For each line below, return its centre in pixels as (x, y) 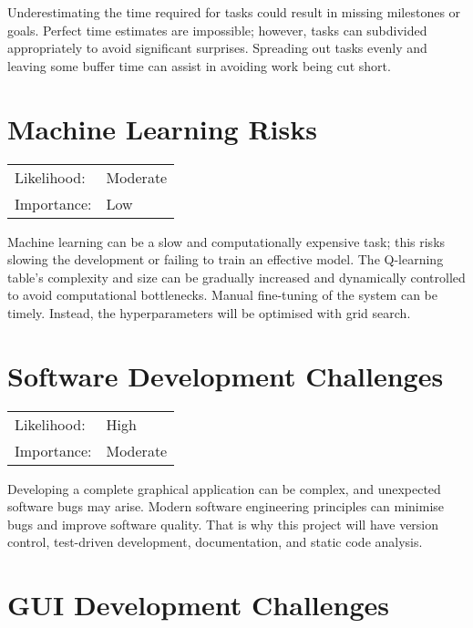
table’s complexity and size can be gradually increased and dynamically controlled (236, 277)
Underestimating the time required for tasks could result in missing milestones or (234, 12)
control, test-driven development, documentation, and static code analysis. (215, 542)
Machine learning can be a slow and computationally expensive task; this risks (226, 241)
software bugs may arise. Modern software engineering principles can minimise (226, 506)
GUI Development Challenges (198, 605)
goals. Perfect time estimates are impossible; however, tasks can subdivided (217, 30)
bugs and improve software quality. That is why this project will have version (223, 524)
